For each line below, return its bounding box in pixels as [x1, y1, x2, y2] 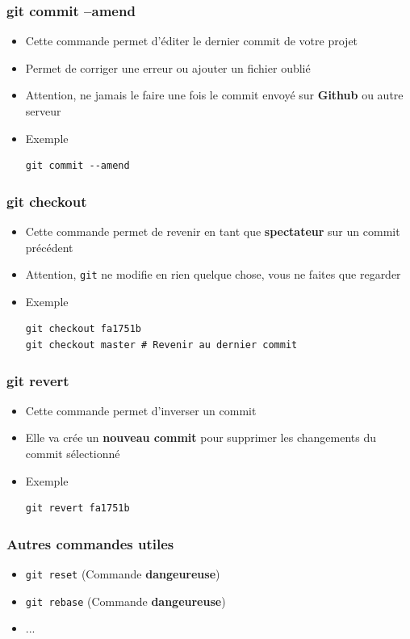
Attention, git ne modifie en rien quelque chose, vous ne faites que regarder [25, 266, 401, 283]
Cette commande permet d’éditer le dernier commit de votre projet [25, 32, 358, 49]
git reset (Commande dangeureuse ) [25, 565, 220, 582]
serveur [25, 103, 61, 119]
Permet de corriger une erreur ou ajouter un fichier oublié [25, 59, 311, 76]
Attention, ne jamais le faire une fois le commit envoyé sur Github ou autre [25, 86, 404, 103]
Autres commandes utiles [6, 533, 174, 553]
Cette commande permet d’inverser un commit [25, 401, 257, 418]
